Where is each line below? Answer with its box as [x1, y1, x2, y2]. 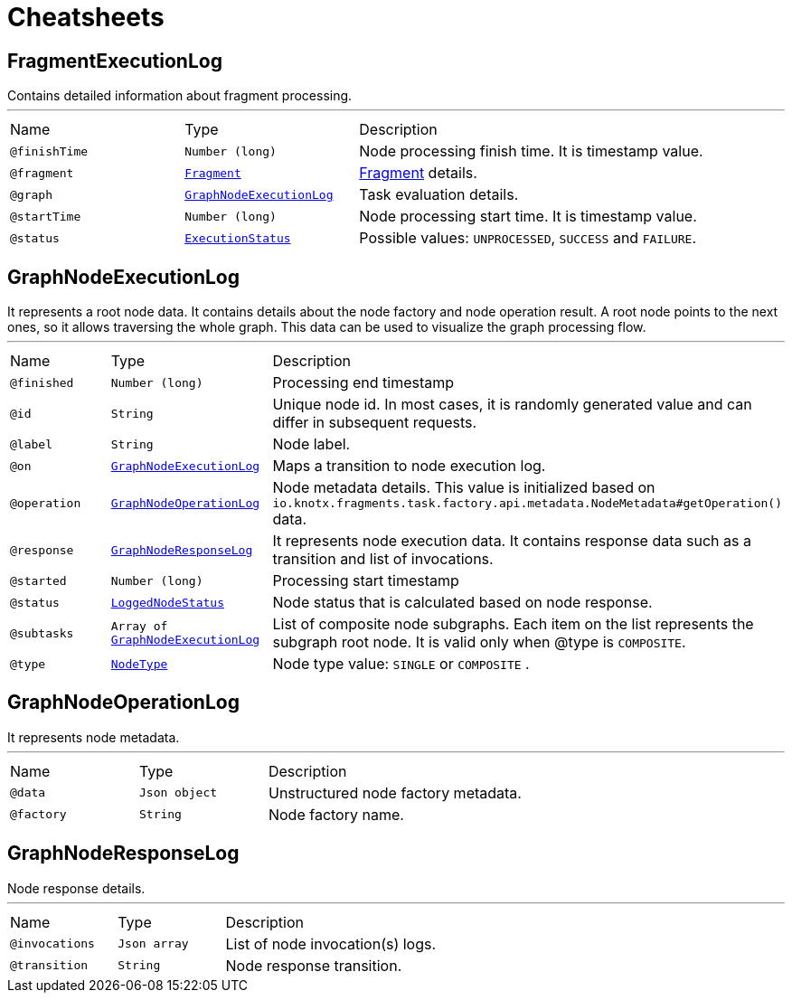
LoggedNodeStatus [110, 595, 224, 609]
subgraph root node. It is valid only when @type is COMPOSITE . [272, 633, 686, 652]
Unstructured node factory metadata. [268, 783, 522, 802]
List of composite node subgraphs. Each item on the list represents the [272, 615, 754, 634]
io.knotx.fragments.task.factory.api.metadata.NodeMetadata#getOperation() [272, 496, 782, 511]
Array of [110, 619, 168, 634]
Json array [118, 937, 189, 951]
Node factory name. [268, 805, 404, 824]
